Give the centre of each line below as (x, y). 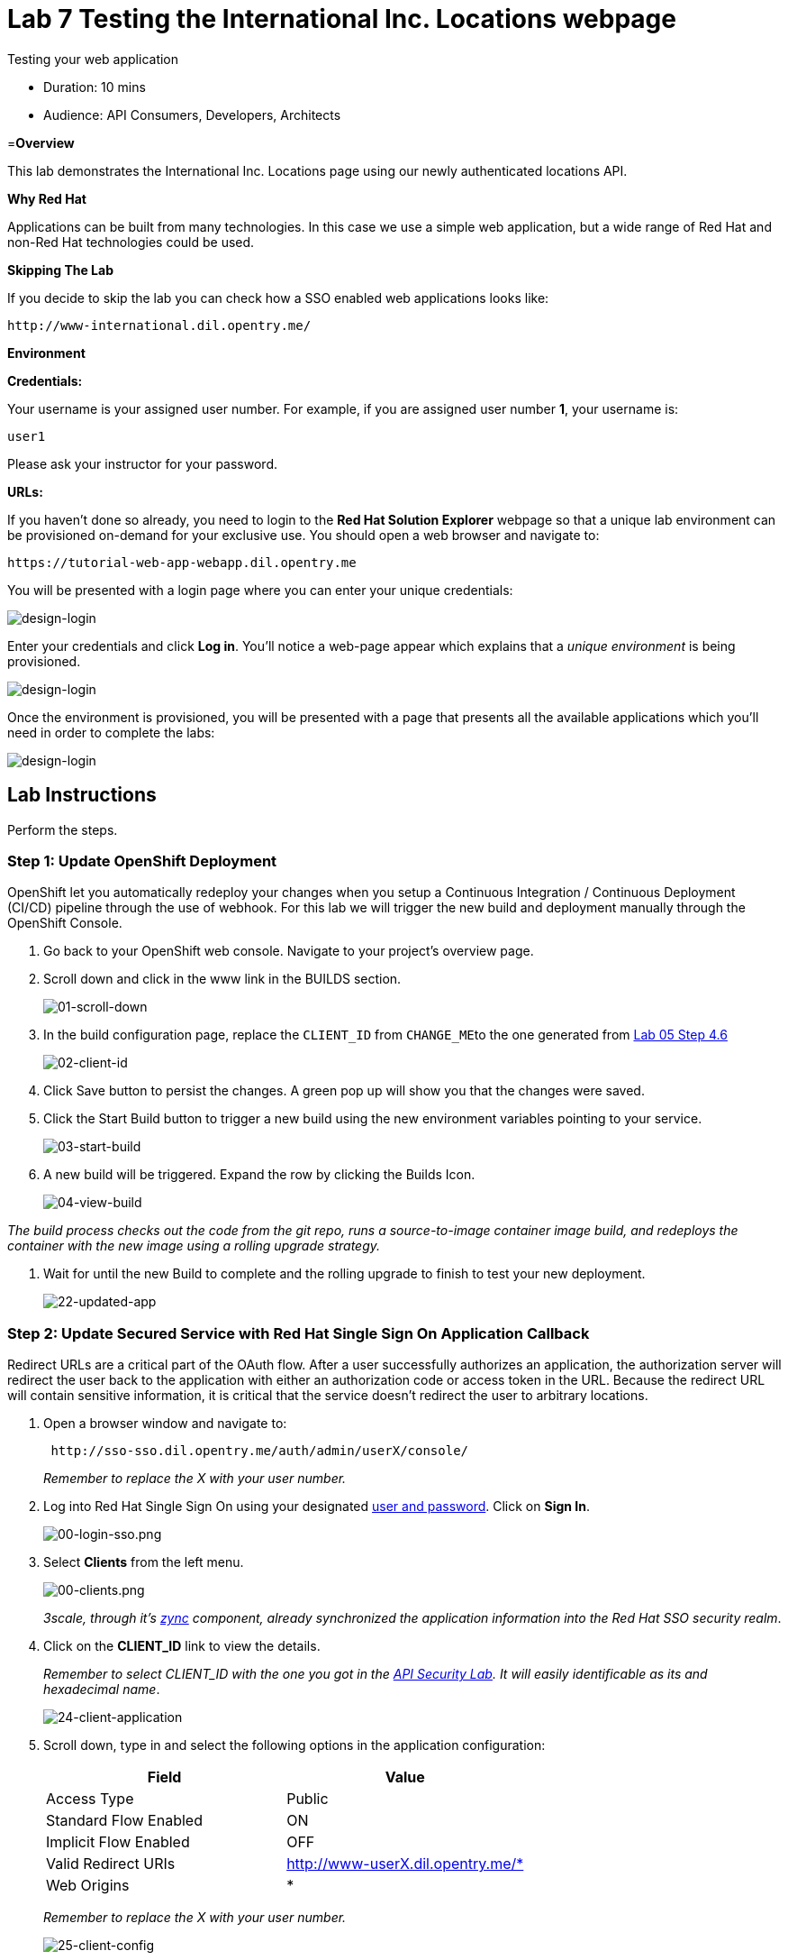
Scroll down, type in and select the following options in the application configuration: (294, 1745)
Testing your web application (93, 59)
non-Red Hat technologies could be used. (131, 242)
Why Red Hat (47, 198)
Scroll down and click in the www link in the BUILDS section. (222, 979)
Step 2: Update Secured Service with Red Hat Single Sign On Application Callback (299, 1333)
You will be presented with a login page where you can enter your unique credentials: (260, 590)
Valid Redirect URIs (111, 1864)
